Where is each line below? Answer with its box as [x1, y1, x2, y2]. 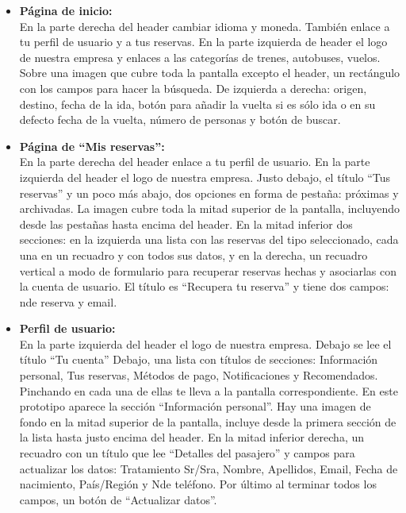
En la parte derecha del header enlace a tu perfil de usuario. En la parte [19, 153, 370, 170]
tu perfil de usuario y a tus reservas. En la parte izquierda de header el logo [19, 33, 388, 50]
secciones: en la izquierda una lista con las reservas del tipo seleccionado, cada [19, 231, 399, 248]
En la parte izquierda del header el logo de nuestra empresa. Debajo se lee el [19, 335, 392, 352]
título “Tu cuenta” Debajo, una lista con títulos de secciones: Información [19, 351, 378, 368]
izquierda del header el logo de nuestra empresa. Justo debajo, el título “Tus [19, 168, 391, 185]
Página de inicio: [19, 2, 113, 18]
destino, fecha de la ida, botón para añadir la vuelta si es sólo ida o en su [19, 95, 376, 112]
